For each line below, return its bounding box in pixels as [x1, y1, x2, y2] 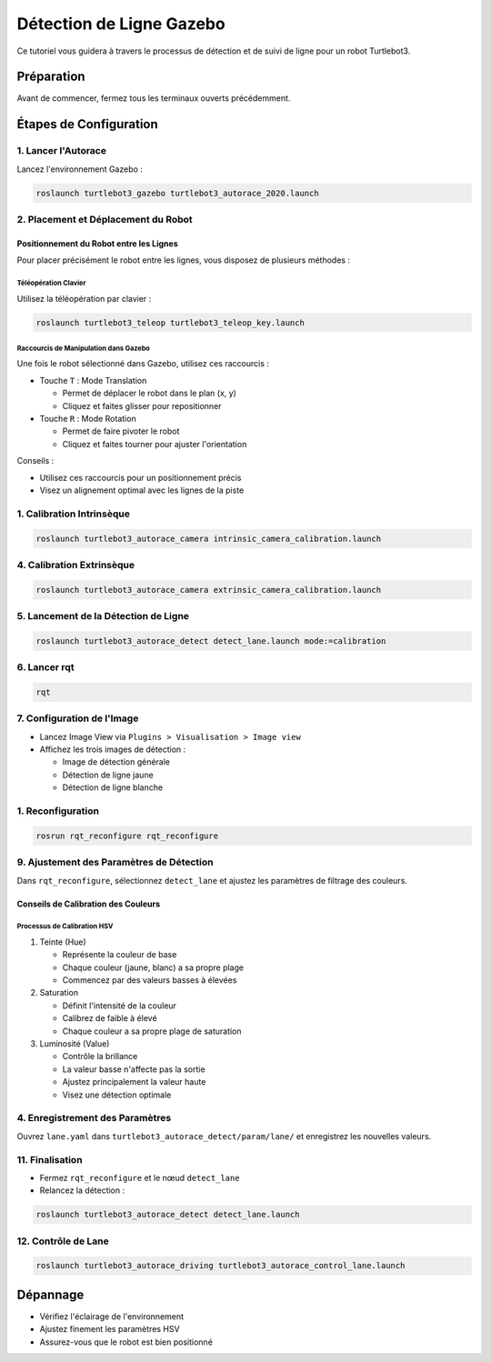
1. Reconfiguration [16, 805, 100, 817]
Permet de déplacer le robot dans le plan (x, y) [62, 387, 236, 399]
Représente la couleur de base [62, 949, 177, 960]
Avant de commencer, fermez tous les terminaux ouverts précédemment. [16, 93, 291, 104]
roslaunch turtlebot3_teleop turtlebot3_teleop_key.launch [35, 317, 305, 327]
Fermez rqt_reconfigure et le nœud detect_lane [39, 1172, 240, 1183]
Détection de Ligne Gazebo [16, 14, 226, 34]
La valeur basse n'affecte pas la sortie [62, 1064, 205, 1075]
